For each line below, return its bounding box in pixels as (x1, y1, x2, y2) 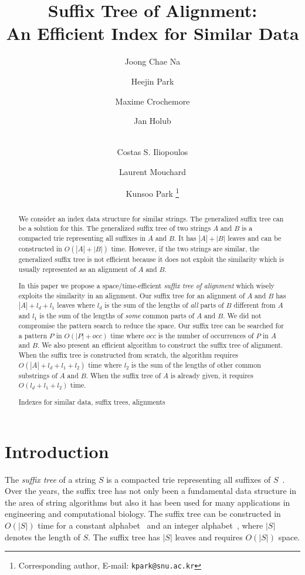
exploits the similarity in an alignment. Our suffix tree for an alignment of (18, 290, 245, 300)
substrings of (18, 370, 57, 380)
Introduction (5, 439, 109, 463)
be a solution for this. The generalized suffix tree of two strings (18, 223, 211, 233)
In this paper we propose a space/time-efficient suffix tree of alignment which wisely (18, 281, 275, 291)
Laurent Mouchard (118, 165, 187, 177)
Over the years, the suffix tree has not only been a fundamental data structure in (5, 485, 297, 497)
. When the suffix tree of (86, 370, 161, 380)
